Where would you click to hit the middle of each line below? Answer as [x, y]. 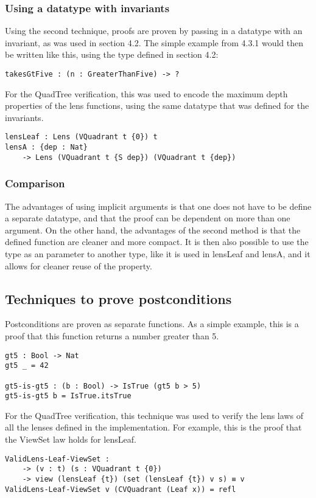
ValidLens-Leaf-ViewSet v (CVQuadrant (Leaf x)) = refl [121, 489]
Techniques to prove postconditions [118, 298]
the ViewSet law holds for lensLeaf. [71, 439]
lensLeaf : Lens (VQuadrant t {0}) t [81, 137]
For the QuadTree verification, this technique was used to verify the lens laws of [154, 415]
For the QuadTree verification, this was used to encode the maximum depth [146, 93]
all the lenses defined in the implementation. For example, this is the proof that [153, 427]
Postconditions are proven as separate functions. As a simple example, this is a [152, 324]
